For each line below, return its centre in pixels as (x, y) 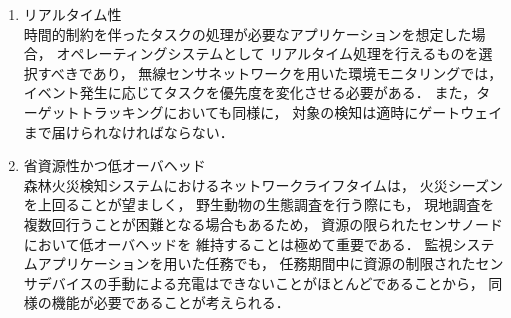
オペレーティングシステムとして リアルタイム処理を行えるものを (267, 53)
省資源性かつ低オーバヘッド (114, 165)
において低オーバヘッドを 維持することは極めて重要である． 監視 (238, 243)
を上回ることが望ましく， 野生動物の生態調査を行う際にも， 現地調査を (259, 204)
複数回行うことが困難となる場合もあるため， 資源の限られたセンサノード (263, 223)
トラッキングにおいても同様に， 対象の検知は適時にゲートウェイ (291, 111)
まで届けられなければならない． (128, 131)
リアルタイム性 (72, 14)
